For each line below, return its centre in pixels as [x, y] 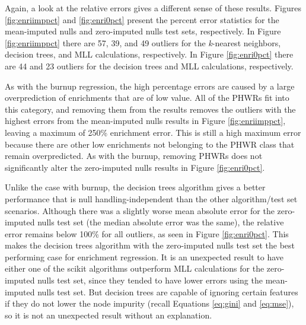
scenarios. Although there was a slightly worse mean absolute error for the [140, 210]
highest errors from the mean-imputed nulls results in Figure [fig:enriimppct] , [145, 121]
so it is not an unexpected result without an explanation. [109, 315]
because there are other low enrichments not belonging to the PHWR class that [150, 144]
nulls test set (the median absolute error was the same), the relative [161, 222]
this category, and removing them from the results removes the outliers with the [150, 109]
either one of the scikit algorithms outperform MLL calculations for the [135, 268]
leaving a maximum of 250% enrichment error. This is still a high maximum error [153, 132]
